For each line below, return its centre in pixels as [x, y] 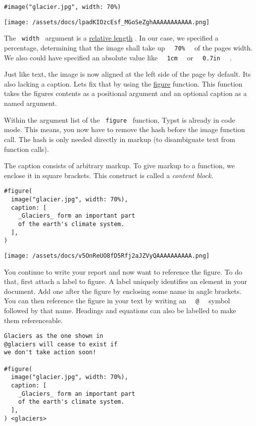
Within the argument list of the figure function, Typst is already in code [120, 119]
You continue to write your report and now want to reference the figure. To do [123, 271]
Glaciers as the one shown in [54, 336]
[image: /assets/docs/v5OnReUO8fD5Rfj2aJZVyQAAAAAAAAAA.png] [107, 256]
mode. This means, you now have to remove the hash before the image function [125, 129]
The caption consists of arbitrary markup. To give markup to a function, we [119, 166]
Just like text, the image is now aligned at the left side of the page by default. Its [128, 74]
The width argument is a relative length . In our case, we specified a [111, 38]
